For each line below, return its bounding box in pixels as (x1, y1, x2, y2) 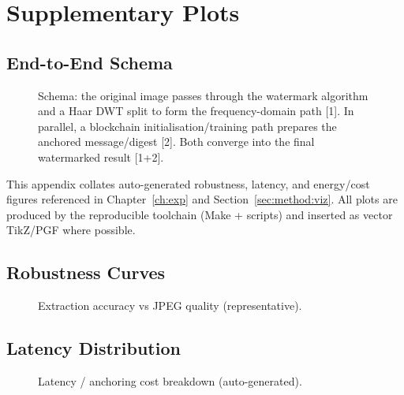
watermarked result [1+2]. (38, 148, 164, 165)
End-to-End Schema (6, 50, 173, 74)
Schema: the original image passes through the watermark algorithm (38, 87, 368, 103)
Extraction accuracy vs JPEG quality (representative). (38, 297, 302, 314)
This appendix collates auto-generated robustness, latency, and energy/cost (6, 175, 370, 192)
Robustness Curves (6, 260, 166, 285)
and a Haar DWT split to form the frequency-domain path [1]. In (38, 102, 354, 119)
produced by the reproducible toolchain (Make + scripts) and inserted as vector (6, 206, 393, 222)
